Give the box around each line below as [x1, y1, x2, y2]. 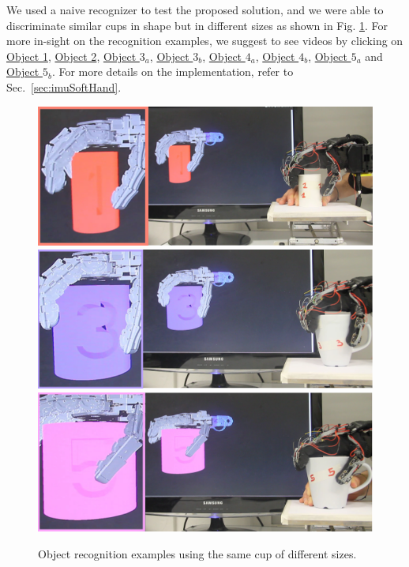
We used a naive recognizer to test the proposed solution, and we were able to [6, 2, 384, 17]
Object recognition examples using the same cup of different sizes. [38, 545, 357, 561]
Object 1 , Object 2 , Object [6, 47, 137, 64]
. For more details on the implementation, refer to [51, 63, 294, 80]
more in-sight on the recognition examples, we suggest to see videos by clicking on [6, 32, 403, 49]
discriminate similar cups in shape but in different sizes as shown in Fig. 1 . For [6, 17, 388, 33]
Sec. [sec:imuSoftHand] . [6, 78, 122, 95]
